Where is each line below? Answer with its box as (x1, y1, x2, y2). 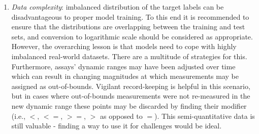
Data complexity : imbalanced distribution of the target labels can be (11, 2, 224, 12)
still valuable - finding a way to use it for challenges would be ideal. (11, 120, 222, 131)
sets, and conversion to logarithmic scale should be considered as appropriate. (11, 31, 253, 41)
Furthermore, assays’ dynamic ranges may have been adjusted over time (11, 61, 236, 71)
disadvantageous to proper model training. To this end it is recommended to (11, 11, 249, 22)
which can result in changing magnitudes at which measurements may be (11, 71, 239, 81)
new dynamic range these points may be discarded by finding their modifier (11, 100, 247, 111)
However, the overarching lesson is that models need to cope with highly (11, 41, 237, 52)
